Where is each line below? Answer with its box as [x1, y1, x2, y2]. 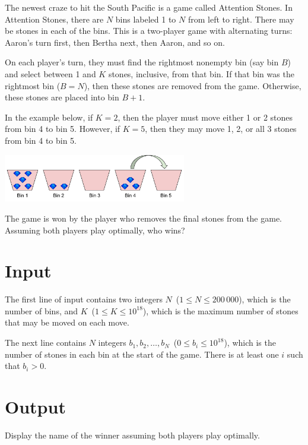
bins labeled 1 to [115, 12, 176, 25]
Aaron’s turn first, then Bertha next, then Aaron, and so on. [5, 36, 225, 48]
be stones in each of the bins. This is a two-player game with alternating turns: [5, 24, 293, 37]
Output [5, 394, 66, 419]
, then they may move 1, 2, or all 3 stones [145, 122, 297, 135]
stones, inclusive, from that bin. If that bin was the [108, 67, 294, 80]
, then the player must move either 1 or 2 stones [118, 111, 293, 123]
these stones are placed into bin [5, 91, 119, 103]
